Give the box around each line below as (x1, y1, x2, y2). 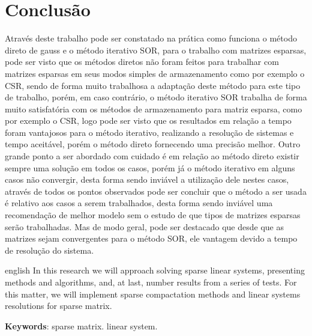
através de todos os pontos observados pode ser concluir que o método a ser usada (5, 185, 307, 197)
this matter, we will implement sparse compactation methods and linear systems (5, 287, 301, 300)
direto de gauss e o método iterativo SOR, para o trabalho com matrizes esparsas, (5, 43, 307, 56)
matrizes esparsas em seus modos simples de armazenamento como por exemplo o (5, 67, 305, 79)
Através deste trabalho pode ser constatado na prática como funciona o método (5, 32, 297, 44)
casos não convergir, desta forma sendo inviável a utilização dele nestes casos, (5, 173, 289, 186)
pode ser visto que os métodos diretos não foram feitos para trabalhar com (5, 55, 279, 68)
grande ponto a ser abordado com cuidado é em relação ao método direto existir (5, 150, 299, 162)
